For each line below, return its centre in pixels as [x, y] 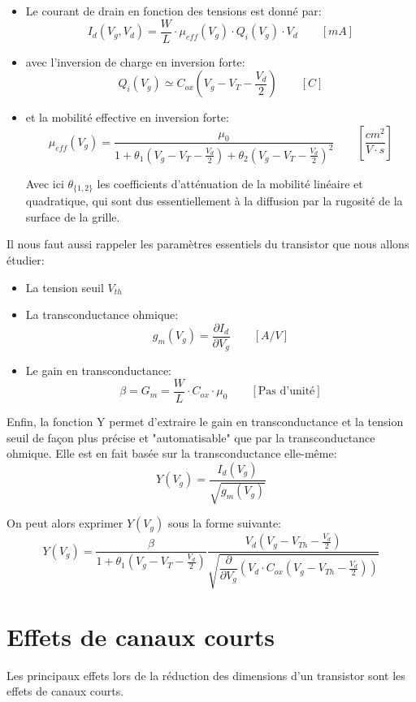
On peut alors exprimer [65, 523]
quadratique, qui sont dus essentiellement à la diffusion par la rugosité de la [214, 201]
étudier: [26, 260]
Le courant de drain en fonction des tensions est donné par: [173, 11]
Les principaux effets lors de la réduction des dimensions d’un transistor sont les [206, 675]
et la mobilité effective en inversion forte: [127, 117]
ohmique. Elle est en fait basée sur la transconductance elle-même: [172, 453]
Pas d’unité [286, 392]
